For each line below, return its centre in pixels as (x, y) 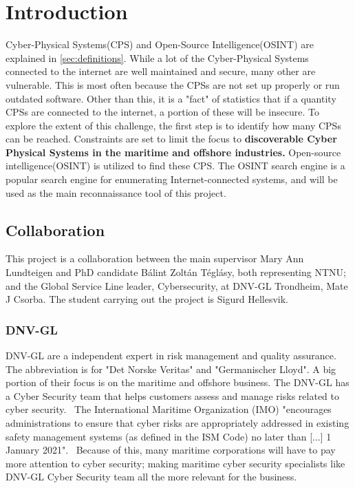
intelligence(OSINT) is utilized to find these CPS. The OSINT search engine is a (175, 166)
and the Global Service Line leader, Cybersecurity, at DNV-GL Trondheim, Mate (177, 285)
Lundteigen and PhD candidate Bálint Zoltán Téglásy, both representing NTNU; (176, 272)
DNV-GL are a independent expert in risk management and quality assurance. (171, 356)
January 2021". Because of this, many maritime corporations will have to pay (171, 450)
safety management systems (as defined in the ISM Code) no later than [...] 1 (169, 436)
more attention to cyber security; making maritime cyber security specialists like (175, 463)
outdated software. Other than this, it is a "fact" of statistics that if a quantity (171, 98)
